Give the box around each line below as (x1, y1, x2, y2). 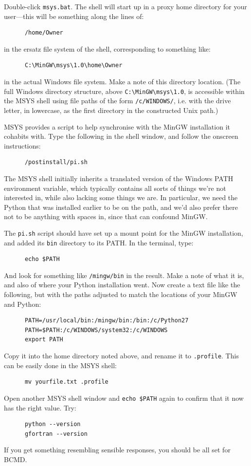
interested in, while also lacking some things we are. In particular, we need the (4, 192, 238, 203)
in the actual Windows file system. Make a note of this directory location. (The (4, 76, 241, 87)
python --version (24, 421, 81, 428)
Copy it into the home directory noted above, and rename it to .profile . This (4, 351, 239, 360)
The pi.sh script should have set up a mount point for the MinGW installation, (4, 227, 243, 238)
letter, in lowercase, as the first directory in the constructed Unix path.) (4, 105, 218, 115)
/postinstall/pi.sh (24, 159, 88, 166)
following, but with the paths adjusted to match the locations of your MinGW (4, 289, 237, 299)
